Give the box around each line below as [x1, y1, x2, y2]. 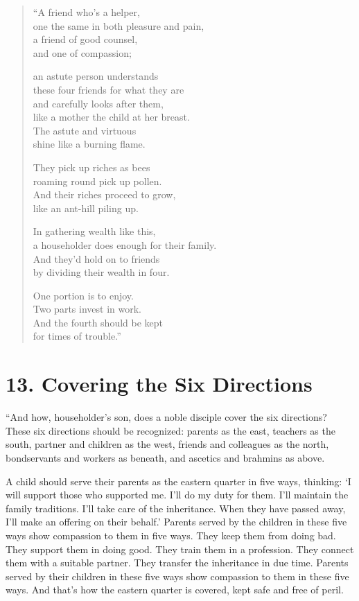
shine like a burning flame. [33, 137, 146, 151]
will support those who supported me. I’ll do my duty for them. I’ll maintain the [6, 487, 349, 502]
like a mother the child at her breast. [33, 110, 190, 124]
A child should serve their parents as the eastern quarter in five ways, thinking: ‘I [6, 473, 351, 488]
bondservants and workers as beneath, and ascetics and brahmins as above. [6, 450, 325, 464]
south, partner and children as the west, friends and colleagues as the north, [6, 437, 329, 451]
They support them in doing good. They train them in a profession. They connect [6, 541, 354, 556]
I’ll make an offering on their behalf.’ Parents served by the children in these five [6, 514, 347, 529]
